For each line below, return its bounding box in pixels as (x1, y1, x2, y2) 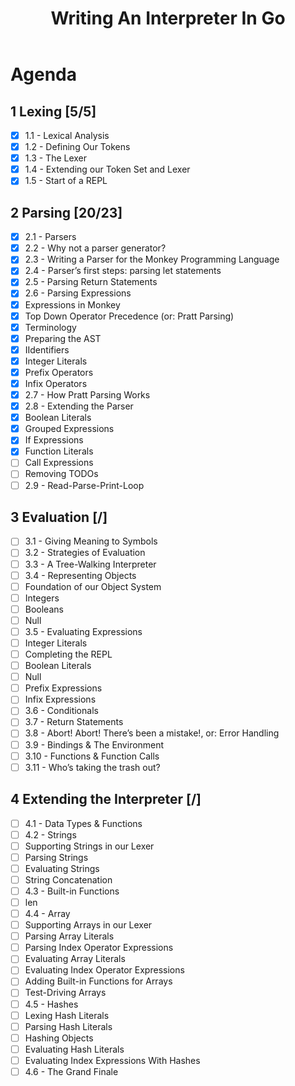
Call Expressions (24, 457, 94, 469)
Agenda (10, 63, 77, 86)
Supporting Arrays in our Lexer (24, 919, 153, 931)
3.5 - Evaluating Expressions (24, 625, 143, 637)
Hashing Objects (24, 1032, 94, 1044)
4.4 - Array (24, 908, 71, 919)
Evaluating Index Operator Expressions (24, 964, 185, 976)
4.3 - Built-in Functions (24, 885, 120, 897)
